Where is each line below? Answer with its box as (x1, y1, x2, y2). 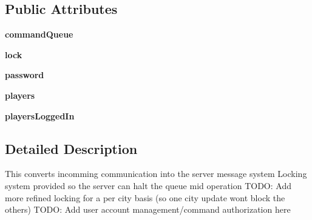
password (5, 68, 44, 81)
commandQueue (5, 28, 73, 41)
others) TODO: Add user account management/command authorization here (5, 203, 291, 216)
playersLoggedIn (5, 109, 75, 122)
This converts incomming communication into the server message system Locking (5, 167, 307, 180)
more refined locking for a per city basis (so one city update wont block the (5, 191, 285, 204)
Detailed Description (5, 139, 138, 158)
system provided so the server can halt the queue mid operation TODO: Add (5, 179, 291, 192)
